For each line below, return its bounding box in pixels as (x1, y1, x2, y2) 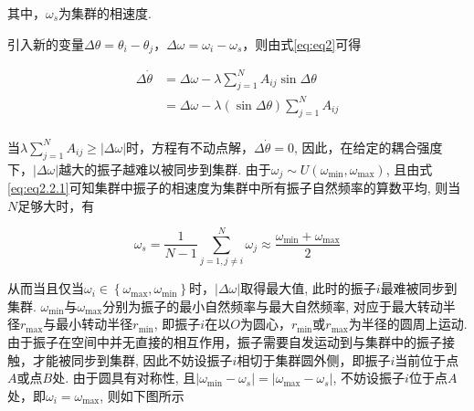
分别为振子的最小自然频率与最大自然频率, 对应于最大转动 (102, 296, 443, 315)
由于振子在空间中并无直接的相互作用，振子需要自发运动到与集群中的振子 (7, 332, 442, 352)
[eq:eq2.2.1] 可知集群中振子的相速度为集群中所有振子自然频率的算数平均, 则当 (7, 177, 461, 196)
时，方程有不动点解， (126, 137, 255, 156)
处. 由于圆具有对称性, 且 (52, 368, 196, 387)
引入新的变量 (7, 34, 84, 53)
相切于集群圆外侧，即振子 (237, 350, 391, 369)
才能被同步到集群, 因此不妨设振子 (32, 350, 233, 369)
